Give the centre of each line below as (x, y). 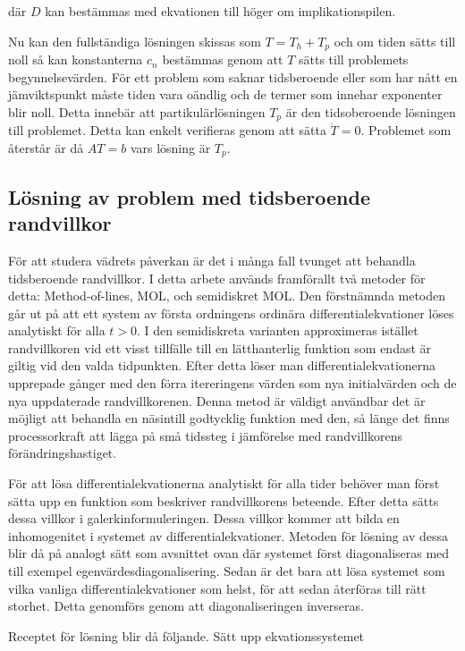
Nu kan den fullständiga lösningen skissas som (135, 41)
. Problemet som (406, 130)
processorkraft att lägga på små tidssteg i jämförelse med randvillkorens (205, 435)
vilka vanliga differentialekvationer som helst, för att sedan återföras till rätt (217, 588)
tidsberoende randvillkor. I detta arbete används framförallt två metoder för (217, 278)
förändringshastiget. (63, 453)
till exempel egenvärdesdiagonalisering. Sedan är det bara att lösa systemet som (227, 571)
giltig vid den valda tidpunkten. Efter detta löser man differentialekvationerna (222, 365)
